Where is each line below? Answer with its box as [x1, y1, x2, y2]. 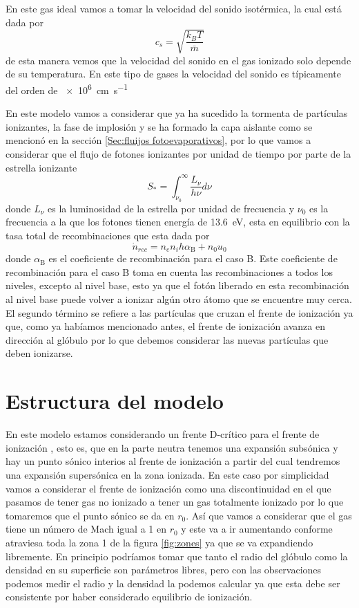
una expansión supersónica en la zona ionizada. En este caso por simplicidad [6, 467, 329, 481]
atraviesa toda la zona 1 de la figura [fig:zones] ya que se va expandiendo [6, 535, 313, 549]
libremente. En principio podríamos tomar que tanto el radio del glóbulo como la [6, 549, 348, 563]
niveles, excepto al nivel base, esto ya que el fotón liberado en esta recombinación [6, 278, 349, 293]
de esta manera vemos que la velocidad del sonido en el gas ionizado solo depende [6, 53, 351, 67]
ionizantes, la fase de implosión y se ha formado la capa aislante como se [6, 119, 313, 133]
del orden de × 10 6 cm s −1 [6, 80, 128, 97]
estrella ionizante [6, 160, 77, 174]
